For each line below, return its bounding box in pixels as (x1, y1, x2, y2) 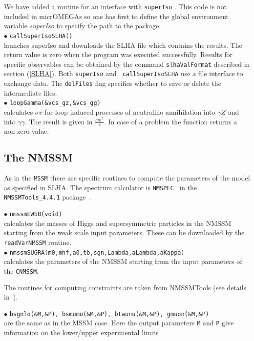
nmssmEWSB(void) (9, 211, 63, 218)
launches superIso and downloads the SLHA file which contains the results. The (4, 40, 242, 50)
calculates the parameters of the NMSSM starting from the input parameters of (4, 256, 242, 266)
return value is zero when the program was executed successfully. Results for (4, 49, 233, 60)
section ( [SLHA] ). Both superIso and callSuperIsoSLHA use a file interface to (4, 68, 243, 79)
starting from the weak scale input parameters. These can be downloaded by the (4, 227, 245, 238)
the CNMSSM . (4, 265, 39, 276)
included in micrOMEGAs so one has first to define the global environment (4, 11, 229, 21)
